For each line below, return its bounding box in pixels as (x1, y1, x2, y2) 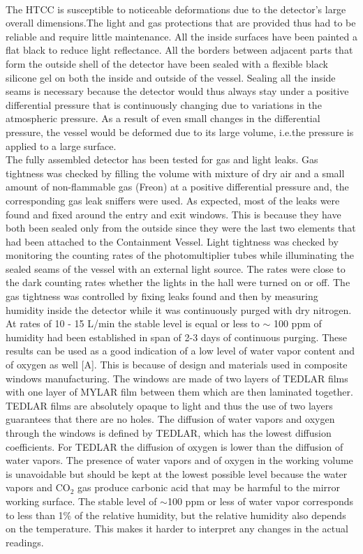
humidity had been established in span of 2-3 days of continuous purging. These (6, 329, 347, 344)
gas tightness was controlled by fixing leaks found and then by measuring (6, 289, 318, 304)
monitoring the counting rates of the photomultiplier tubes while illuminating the (6, 248, 354, 262)
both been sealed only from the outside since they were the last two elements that (6, 220, 356, 235)
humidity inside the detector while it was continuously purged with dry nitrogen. (6, 302, 352, 317)
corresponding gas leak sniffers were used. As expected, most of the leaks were (6, 193, 340, 207)
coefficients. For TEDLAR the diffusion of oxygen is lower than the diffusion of (6, 439, 343, 454)
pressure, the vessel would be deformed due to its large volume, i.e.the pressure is (6, 124, 354, 139)
